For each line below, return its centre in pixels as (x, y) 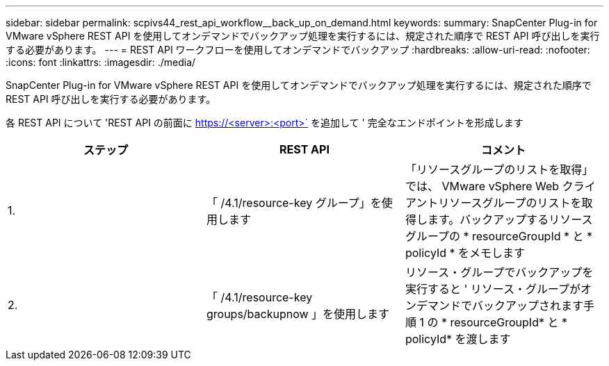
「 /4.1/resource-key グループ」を (294, 203)
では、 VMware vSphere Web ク (489, 186)
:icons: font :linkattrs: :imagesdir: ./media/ (101, 62)
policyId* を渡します (458, 339)
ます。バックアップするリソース (510, 219)
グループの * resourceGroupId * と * (499, 236)
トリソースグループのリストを (504, 203)
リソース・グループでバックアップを (499, 272)
